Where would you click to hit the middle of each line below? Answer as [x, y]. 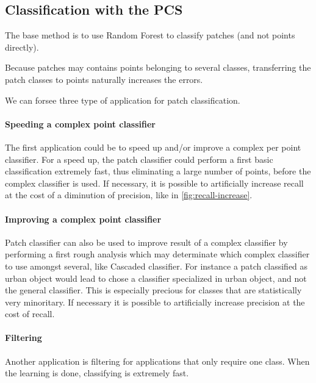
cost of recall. [30, 314]
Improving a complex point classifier [83, 219]
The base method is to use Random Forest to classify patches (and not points [150, 35]
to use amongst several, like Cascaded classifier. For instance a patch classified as [156, 266]
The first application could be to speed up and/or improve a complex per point [153, 147]
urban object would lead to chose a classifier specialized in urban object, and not [156, 278]
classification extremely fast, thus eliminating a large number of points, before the [158, 171]
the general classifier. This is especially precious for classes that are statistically [153, 290]
